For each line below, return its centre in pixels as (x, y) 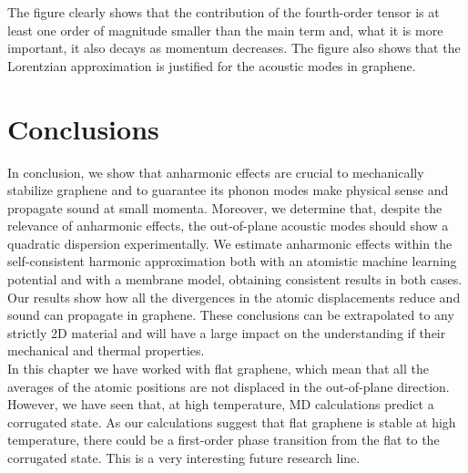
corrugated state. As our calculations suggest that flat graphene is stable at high (232, 422)
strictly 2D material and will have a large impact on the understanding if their (227, 332)
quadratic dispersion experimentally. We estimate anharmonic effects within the (230, 243)
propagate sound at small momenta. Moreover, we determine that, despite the (225, 207)
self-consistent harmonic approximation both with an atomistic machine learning (232, 261)
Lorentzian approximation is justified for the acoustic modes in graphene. (212, 65)
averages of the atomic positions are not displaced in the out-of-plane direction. (229, 386)
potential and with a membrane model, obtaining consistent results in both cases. (235, 279)
